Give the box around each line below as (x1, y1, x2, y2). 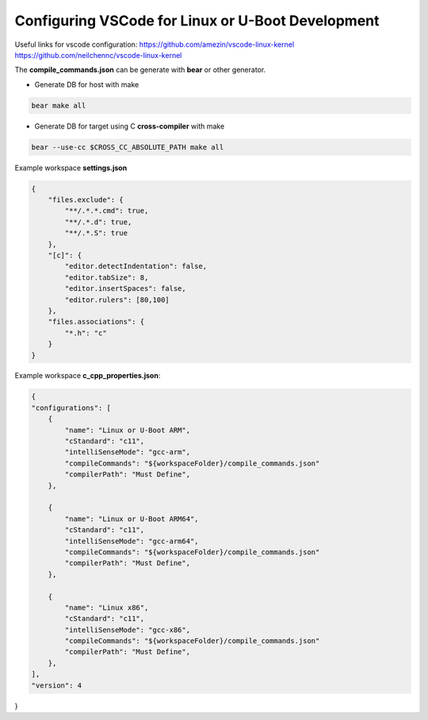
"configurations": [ (31, 403, 111, 412)
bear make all (31, 101, 86, 110)
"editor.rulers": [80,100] (64, 295, 170, 304)
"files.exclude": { (48, 195, 124, 205)
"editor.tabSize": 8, (64, 273, 149, 281)
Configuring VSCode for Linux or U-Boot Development (14, 12, 380, 29)
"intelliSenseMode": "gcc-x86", (64, 625, 190, 634)
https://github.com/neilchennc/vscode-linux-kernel (14, 50, 182, 59)
